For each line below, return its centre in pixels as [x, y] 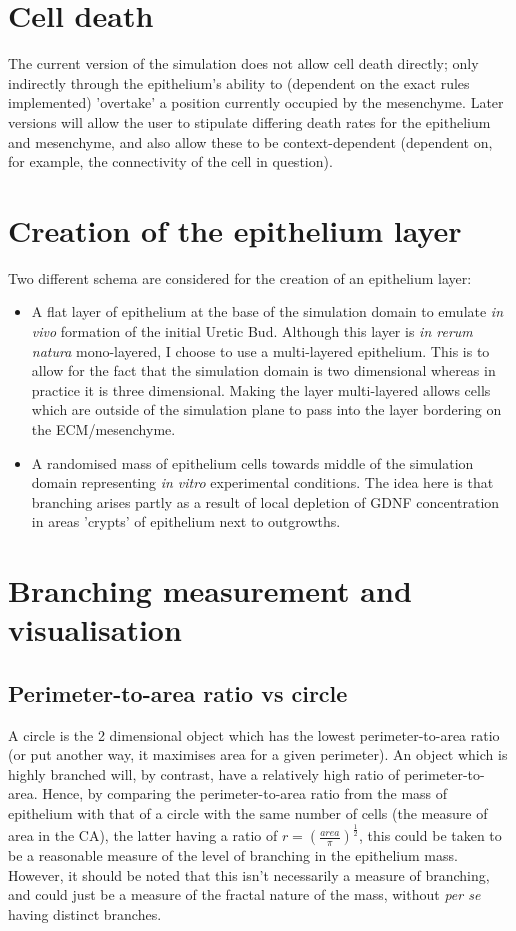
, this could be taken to [430, 835]
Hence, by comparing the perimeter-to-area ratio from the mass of [245, 793]
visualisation [95, 629]
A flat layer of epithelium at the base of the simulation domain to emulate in [267, 311]
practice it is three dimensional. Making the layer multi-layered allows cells [261, 389]
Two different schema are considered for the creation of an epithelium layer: [240, 277]
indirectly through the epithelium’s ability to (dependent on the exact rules [239, 82]
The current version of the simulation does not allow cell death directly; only [243, 63]
